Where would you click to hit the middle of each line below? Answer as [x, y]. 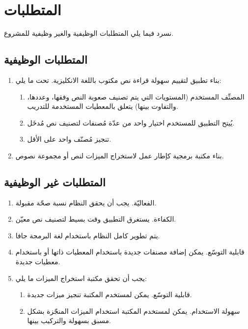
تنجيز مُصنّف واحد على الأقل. [69, 139]
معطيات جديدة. [38, 262]
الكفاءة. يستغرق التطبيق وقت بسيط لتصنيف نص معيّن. [96, 219]
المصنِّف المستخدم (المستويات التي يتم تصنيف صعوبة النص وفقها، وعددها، [136, 96]
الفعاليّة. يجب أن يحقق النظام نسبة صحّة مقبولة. [86, 202]
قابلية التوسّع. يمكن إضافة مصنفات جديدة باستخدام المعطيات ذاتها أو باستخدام [130, 252]
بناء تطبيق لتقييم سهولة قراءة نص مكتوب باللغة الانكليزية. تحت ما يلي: [118, 80]
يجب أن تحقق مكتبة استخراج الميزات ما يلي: [81, 278]
